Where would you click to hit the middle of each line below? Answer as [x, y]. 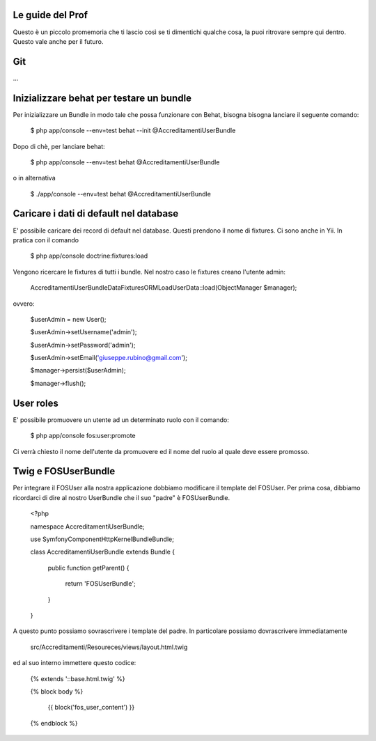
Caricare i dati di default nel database [96, 213]
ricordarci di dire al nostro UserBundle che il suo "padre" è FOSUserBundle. [122, 497]
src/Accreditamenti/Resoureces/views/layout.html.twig [109, 647]
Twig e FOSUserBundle [64, 471]
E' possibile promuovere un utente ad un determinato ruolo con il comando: [121, 420]
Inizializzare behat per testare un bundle [102, 98]
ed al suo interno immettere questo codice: [75, 663]
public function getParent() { [88, 568]
